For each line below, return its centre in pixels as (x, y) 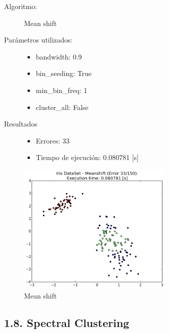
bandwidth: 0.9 (59, 56)
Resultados (21, 124)
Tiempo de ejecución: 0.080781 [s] (87, 157)
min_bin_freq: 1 (61, 90)
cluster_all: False (62, 107)
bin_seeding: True (64, 73)
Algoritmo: (20, 6)
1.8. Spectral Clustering (67, 323)
